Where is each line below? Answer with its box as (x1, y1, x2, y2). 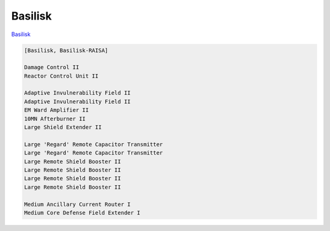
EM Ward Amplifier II (24, 107, 89, 114)
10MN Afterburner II (24, 115, 86, 122)
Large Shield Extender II (24, 124, 102, 131)
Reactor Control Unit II (24, 72, 99, 79)
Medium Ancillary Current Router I (24, 200, 131, 208)
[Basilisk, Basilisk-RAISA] (24, 46, 108, 54)
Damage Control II (24, 64, 79, 71)
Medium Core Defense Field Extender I (24, 209, 141, 216)
